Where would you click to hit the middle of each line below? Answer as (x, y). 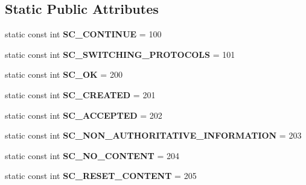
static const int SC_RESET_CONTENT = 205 (101, 176)
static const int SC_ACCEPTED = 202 (84, 115)
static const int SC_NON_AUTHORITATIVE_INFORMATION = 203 (153, 135)
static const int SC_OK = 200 (64, 74)
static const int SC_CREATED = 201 (80, 94)
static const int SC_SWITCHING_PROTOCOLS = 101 (120, 54)
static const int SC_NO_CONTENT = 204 (92, 155)
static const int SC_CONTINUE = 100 (83, 34)
